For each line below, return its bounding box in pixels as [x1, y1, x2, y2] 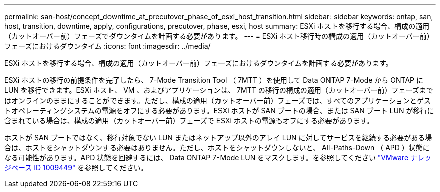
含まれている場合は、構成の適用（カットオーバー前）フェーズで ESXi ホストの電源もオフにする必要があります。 [4, 116, 374, 125]
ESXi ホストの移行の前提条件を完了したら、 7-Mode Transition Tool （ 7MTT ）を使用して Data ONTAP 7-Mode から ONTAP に [4, 76, 423, 84]
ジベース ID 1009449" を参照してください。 [4, 163, 148, 172]
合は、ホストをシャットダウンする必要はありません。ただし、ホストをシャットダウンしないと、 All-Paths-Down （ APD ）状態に [4, 143, 430, 152]
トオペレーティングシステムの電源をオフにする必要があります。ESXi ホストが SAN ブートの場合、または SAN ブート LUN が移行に [4, 106, 434, 115]
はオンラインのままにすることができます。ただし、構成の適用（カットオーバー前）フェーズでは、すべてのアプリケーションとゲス [4, 96, 431, 105]
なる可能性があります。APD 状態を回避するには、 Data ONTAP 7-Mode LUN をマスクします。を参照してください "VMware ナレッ [4, 153, 432, 162]
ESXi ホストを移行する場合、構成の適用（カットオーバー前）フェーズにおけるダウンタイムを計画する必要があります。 [4, 59, 393, 67]
